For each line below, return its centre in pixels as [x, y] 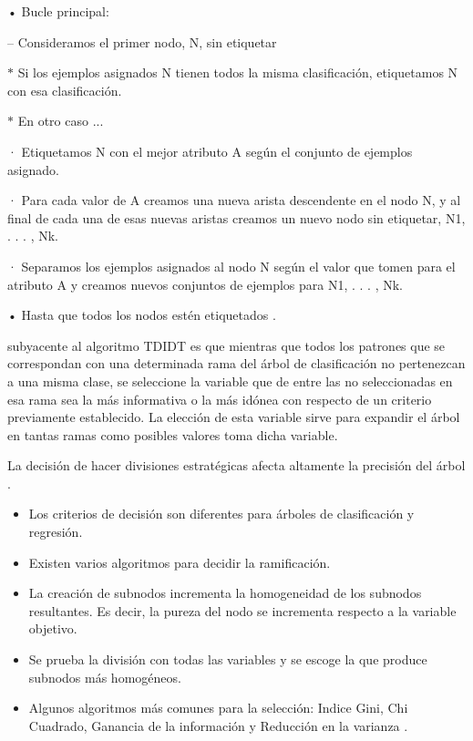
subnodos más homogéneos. [105, 677]
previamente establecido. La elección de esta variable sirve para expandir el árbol [234, 417]
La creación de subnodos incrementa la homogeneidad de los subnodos [225, 593]
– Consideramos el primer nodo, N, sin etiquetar [142, 41]
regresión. [56, 532]
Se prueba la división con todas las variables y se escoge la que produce [228, 659]
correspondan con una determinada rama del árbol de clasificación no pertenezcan [236, 363]
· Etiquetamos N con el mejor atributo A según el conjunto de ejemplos [210, 151]
